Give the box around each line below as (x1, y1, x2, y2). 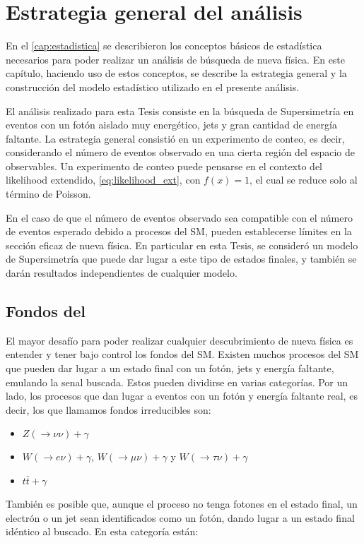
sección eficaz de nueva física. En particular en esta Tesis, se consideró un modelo (6, 237, 358, 252)
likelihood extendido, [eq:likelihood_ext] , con (6, 172, 201, 187)
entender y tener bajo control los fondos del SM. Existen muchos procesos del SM (6, 347, 359, 362)
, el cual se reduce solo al (249, 172, 358, 187)
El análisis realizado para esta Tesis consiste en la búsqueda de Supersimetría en (6, 103, 354, 118)
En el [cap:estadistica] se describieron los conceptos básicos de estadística (6, 38, 322, 53)
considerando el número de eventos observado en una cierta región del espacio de (6, 145, 355, 160)
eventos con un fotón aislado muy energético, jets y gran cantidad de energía (6, 117, 337, 132)
